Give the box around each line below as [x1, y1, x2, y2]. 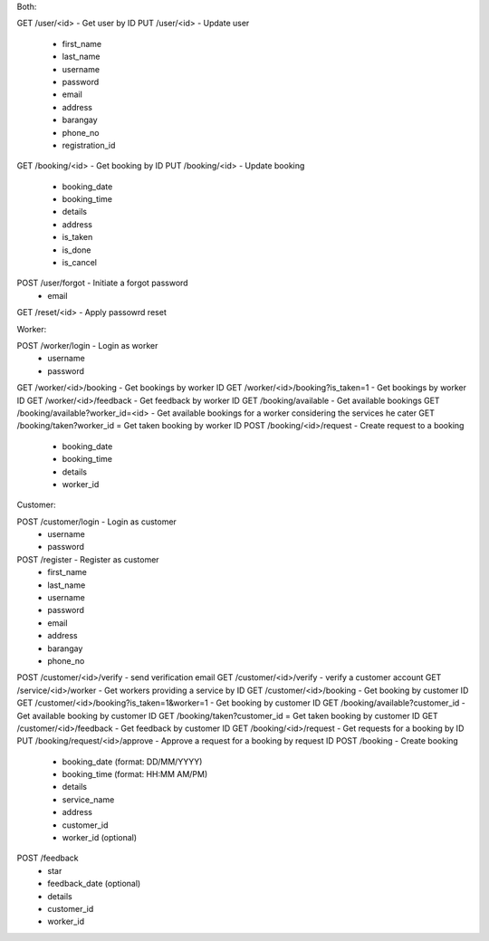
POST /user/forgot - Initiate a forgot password [16, 277, 189, 289]
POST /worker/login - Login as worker [16, 340, 158, 350]
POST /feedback [16, 852, 79, 864]
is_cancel [62, 257, 97, 268]
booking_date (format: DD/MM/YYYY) [62, 756, 203, 767]
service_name [62, 793, 115, 805]
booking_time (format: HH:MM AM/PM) [62, 769, 208, 780]
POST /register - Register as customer [16, 553, 159, 565]
